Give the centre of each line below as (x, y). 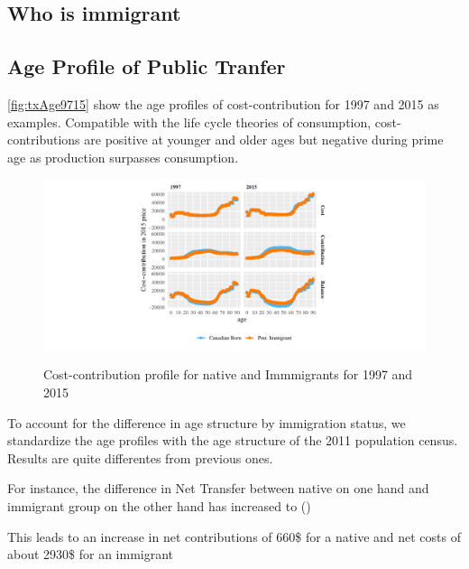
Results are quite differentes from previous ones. (140, 457)
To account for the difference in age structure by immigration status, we (207, 422)
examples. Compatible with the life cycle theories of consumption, (189, 121)
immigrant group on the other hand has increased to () (159, 505)
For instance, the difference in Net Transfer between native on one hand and (218, 488)
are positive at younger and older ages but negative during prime (264, 140)
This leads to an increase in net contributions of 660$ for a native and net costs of (234, 536)
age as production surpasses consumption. (123, 157)
